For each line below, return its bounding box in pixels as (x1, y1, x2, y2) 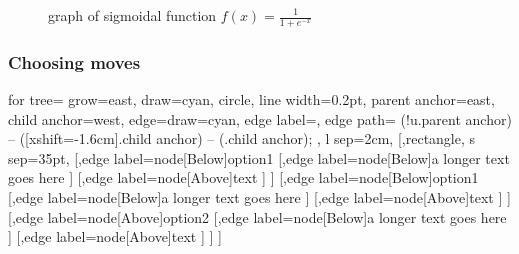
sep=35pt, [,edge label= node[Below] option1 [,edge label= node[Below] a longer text (8, 147, 510, 168)
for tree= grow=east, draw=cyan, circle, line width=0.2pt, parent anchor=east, (8, 89, 495, 110)
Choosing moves (8, 49, 141, 74)
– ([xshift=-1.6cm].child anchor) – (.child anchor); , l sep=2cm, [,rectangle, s (8, 128, 476, 149)
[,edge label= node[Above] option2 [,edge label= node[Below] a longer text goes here (8, 206, 507, 227)
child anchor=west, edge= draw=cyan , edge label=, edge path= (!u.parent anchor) (8, 108, 512, 129)
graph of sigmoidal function (48, 5, 217, 25)
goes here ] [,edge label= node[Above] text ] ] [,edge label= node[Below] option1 (8, 167, 479, 188)
